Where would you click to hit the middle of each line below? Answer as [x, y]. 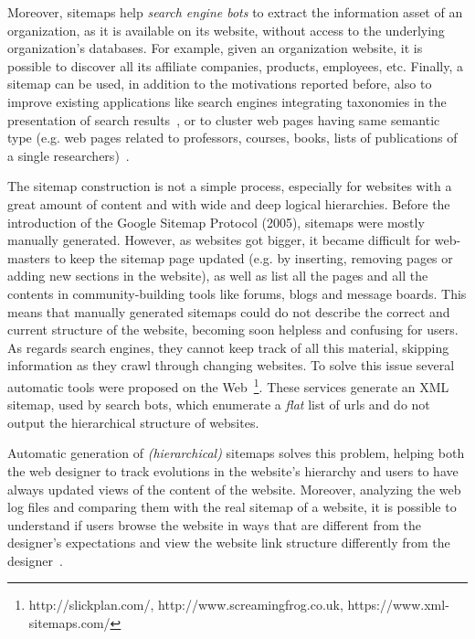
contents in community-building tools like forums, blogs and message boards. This [237, 293]
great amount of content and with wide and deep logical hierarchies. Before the [229, 203]
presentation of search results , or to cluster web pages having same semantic [224, 119]
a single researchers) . [69, 155]
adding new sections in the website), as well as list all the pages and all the [218, 276]
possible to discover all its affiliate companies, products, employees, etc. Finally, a [235, 65]
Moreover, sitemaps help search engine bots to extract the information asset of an [235, 12]
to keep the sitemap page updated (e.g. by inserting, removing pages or [253, 257]
